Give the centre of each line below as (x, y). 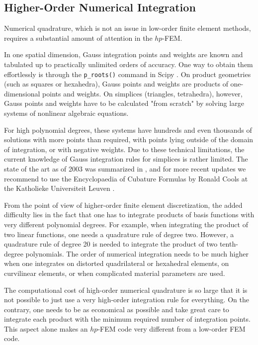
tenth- (229, 244)
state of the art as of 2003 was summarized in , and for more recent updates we (125, 168)
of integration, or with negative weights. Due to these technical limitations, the (124, 149)
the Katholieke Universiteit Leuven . (59, 188)
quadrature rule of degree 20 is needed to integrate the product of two (111, 244)
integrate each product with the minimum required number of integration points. (127, 319)
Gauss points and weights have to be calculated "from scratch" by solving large (124, 103)
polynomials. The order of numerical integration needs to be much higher (137, 253)
